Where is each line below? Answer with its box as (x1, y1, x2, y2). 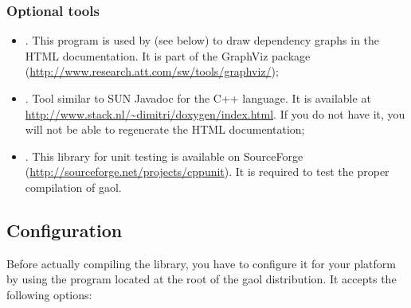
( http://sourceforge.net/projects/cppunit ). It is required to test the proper (25, 163, 389, 180)
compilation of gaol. (25, 178, 122, 195)
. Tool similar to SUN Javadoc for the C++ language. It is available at (25, 90, 371, 106)
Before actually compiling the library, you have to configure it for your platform (6, 255, 396, 271)
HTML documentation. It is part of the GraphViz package (25, 47, 311, 64)
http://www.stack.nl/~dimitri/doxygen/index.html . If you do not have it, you (25, 105, 405, 122)
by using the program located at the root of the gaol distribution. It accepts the (6, 271, 397, 287)
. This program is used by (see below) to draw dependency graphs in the (25, 32, 380, 49)
